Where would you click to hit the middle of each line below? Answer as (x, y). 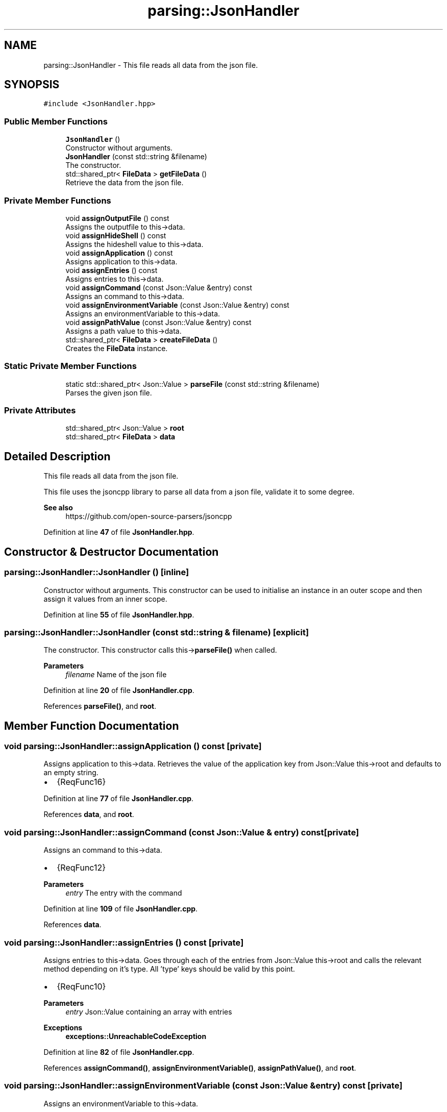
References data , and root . (89, 814)
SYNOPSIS (32, 85)
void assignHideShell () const (116, 235)
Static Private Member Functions (70, 366)
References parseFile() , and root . (100, 706)
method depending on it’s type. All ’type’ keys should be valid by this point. (169, 969)
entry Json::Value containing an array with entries (149, 1011)
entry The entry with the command (124, 893)
